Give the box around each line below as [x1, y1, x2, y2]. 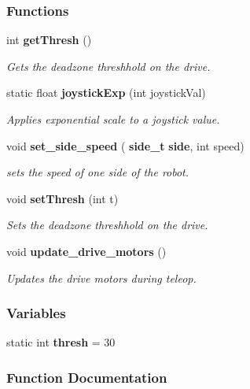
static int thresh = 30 [6, 334, 116, 350]
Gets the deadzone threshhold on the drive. [6, 57, 211, 74]
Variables [6, 303, 66, 323]
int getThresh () [6, 31, 92, 48]
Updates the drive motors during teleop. [6, 269, 197, 286]
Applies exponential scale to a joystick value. [6, 111, 220, 127]
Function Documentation [6, 367, 167, 387]
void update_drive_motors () [6, 243, 167, 259]
